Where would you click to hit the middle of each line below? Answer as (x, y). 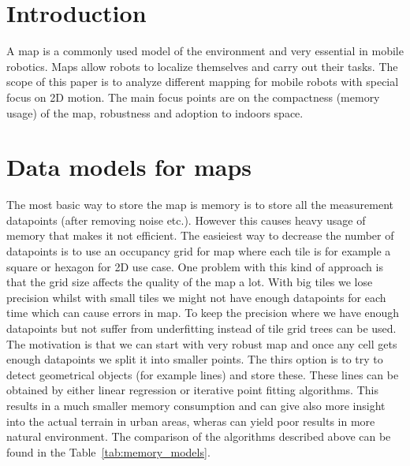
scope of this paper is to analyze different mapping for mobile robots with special (203, 82)
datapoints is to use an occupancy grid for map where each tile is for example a (199, 251)
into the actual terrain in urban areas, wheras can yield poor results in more (191, 421)
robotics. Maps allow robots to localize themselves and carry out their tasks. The (202, 66)
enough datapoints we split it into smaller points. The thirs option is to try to (195, 359)
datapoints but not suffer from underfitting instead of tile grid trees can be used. (201, 328)
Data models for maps (129, 167)
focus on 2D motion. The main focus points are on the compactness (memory (193, 97)
